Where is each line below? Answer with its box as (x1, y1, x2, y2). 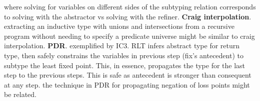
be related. (4, 89, 36, 100)
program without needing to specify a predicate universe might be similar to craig (4, 30, 255, 41)
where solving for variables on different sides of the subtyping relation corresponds (4, 1, 256, 11)
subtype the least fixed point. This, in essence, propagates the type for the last (4, 60, 245, 70)
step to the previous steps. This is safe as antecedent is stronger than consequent (4, 70, 251, 80)
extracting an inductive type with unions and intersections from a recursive (4, 21, 234, 31)
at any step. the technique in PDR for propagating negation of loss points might (4, 79, 250, 90)
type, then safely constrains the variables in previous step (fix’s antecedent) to (4, 50, 243, 60)
